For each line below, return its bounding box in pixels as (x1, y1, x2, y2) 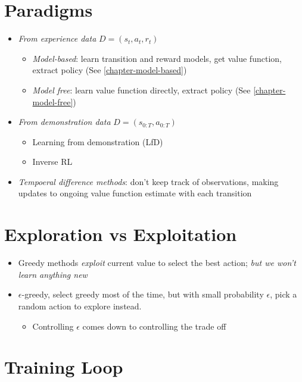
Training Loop (4, 355, 123, 379)
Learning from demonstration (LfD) (32, 135, 163, 148)
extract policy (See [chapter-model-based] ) (32, 64, 187, 76)
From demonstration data (18, 115, 111, 128)
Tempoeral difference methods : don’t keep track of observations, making (18, 175, 279, 187)
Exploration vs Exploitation (4, 222, 237, 246)
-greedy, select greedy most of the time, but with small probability (21, 288, 264, 300)
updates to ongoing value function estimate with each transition (18, 187, 252, 199)
